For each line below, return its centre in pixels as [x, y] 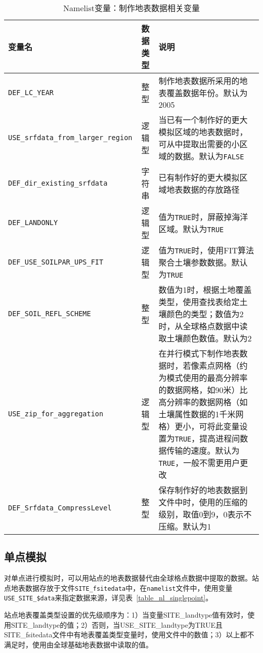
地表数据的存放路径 [203, 189]
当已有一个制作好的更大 [203, 120]
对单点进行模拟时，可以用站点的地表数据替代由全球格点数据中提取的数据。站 [131, 578]
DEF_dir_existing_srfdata [58, 183]
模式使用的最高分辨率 [207, 378]
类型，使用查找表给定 [199, 302]
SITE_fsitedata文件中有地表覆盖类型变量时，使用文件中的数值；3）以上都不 [129, 635]
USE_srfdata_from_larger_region [70, 138]
